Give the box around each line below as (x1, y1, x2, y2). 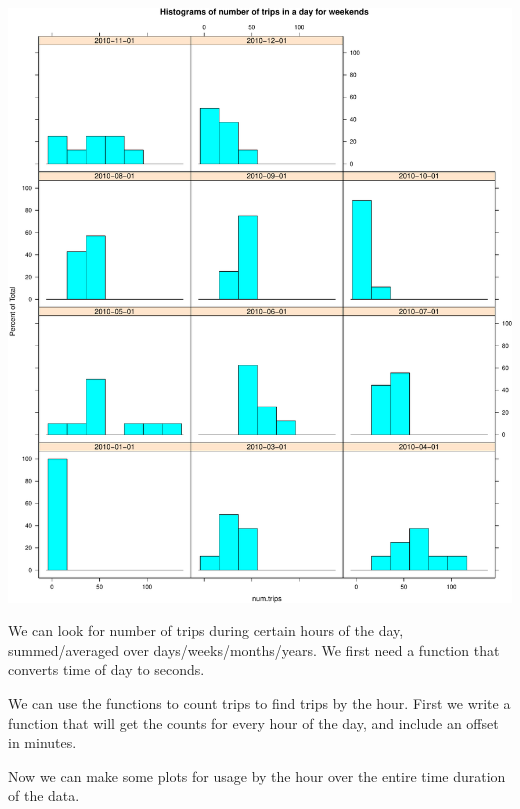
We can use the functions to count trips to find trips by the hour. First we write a (8, 692, 511, 713)
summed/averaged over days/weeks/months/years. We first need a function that (8, 639, 500, 660)
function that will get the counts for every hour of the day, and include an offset (8, 712, 499, 733)
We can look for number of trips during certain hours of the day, (8, 620, 404, 641)
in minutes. (8, 732, 77, 753)
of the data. (8, 785, 80, 806)
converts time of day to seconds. (8, 659, 205, 680)
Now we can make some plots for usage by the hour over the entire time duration (8, 765, 506, 786)
